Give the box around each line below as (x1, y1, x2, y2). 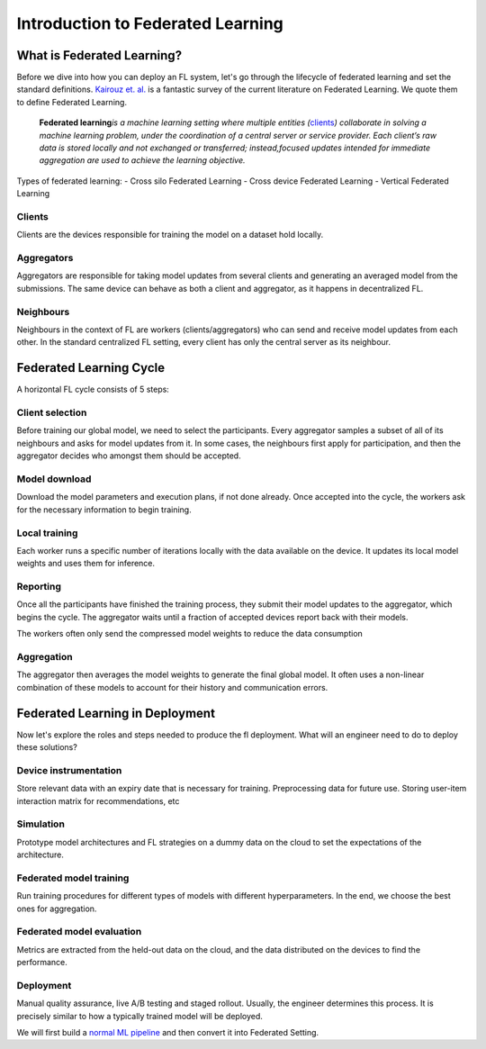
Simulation (16, 818, 65, 830)
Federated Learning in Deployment (16, 705, 216, 720)
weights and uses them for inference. (16, 558, 156, 569)
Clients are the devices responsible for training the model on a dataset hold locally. (16, 230, 324, 240)
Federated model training (16, 872, 130, 884)
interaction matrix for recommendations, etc (16, 795, 180, 806)
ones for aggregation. (16, 903, 97, 914)
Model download (16, 473, 92, 485)
